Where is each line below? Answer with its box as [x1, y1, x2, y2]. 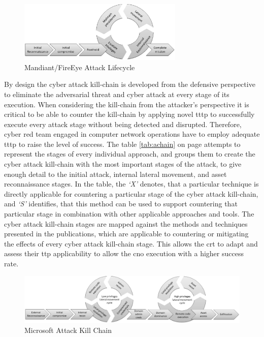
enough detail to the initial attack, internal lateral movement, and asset [4, 168, 227, 179]
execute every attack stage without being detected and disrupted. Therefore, [4, 118, 242, 129]
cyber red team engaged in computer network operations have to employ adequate [4, 129, 260, 139]
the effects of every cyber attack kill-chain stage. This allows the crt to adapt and [4, 238, 258, 249]
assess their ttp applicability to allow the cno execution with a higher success [4, 248, 244, 259]
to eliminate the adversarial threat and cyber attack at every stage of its [4, 88, 229, 99]
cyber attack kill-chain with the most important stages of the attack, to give [4, 159, 242, 169]
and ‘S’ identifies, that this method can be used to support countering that [4, 198, 238, 209]
